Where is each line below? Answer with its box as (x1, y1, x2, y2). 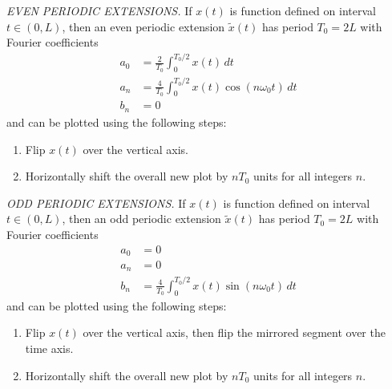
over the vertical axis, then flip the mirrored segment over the (83, 324, 386, 341)
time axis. (25, 339, 74, 356)
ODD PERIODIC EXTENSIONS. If (6, 194, 186, 211)
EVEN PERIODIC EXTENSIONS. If (6, 2, 192, 18)
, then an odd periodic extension (62, 210, 221, 227)
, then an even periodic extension (62, 18, 225, 34)
